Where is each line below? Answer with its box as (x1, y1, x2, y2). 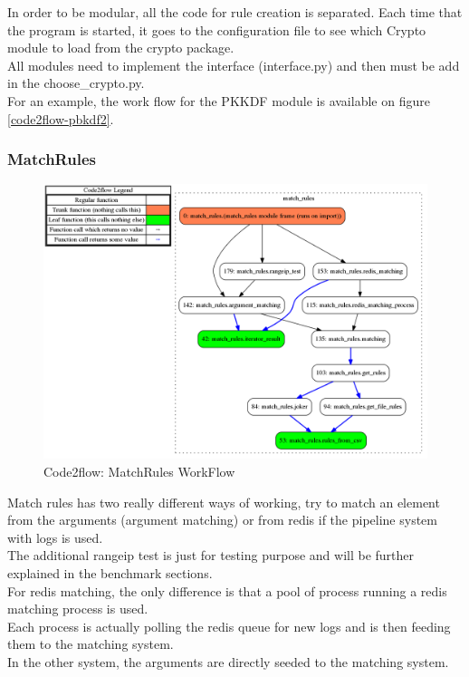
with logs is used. (7, 527, 103, 546)
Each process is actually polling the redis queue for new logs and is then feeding (7, 616, 451, 635)
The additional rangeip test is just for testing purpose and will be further (7, 546, 415, 565)
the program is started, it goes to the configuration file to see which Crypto (7, 20, 426, 39)
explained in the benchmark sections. (7, 564, 213, 583)
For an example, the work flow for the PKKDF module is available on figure (7, 91, 430, 110)
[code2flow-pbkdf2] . (7, 109, 114, 128)
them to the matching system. (7, 634, 174, 653)
